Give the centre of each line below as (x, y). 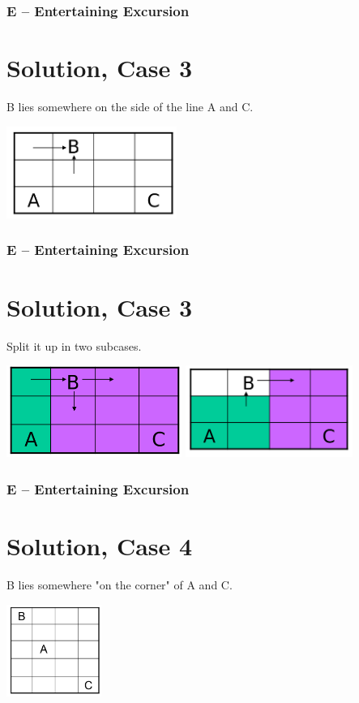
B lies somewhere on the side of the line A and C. (130, 106)
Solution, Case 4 (100, 546)
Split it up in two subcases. (74, 345)
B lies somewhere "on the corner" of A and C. (120, 585)
